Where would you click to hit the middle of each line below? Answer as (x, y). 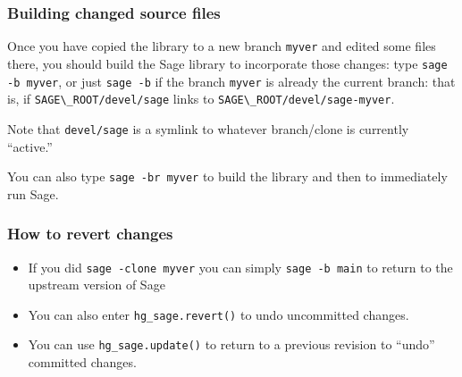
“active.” (30, 146)
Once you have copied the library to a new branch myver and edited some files (222, 46)
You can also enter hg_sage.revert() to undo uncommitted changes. (218, 314)
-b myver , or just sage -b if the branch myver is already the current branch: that (231, 81)
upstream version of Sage (97, 285)
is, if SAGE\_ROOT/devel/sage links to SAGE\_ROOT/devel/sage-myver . (201, 99)
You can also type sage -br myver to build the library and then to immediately (227, 176)
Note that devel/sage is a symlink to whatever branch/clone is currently (208, 128)
